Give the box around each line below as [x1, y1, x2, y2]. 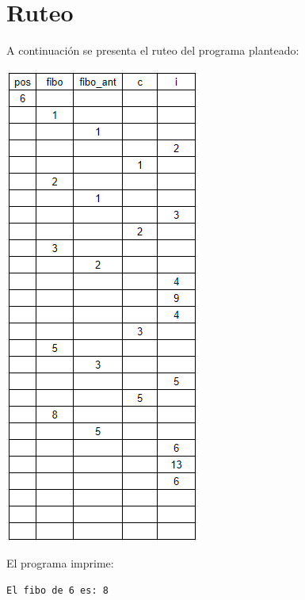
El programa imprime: [6, 555, 114, 571]
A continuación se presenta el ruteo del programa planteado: [6, 42, 299, 59]
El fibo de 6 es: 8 [6, 584, 109, 596]
